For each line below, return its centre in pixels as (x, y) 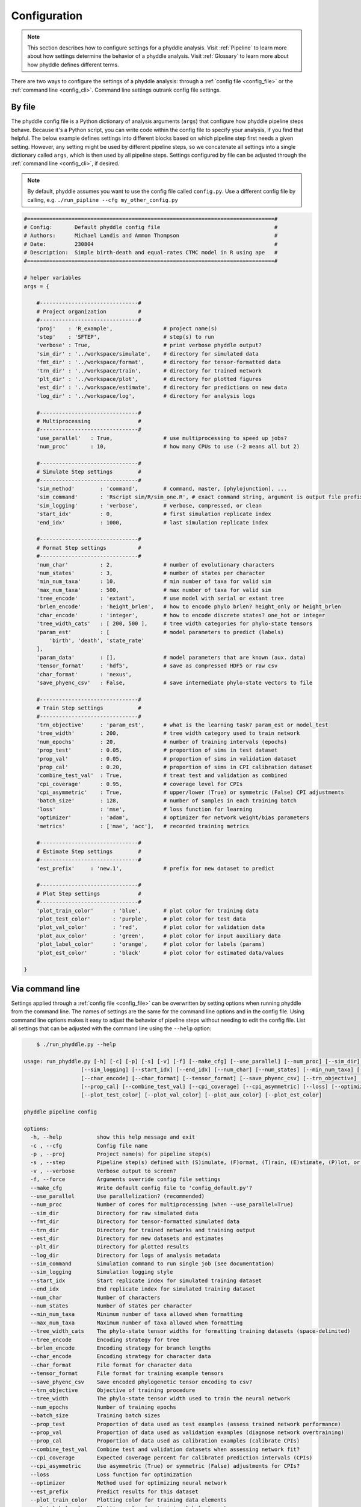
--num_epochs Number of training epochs (103, 1407)
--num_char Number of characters (95, 1297)
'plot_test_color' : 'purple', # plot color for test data (141, 919)
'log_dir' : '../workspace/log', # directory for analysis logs (146, 396)
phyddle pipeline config (60, 1112)
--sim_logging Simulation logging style (102, 1272)
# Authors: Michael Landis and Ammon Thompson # (151, 236)
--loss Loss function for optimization (111, 1474)
